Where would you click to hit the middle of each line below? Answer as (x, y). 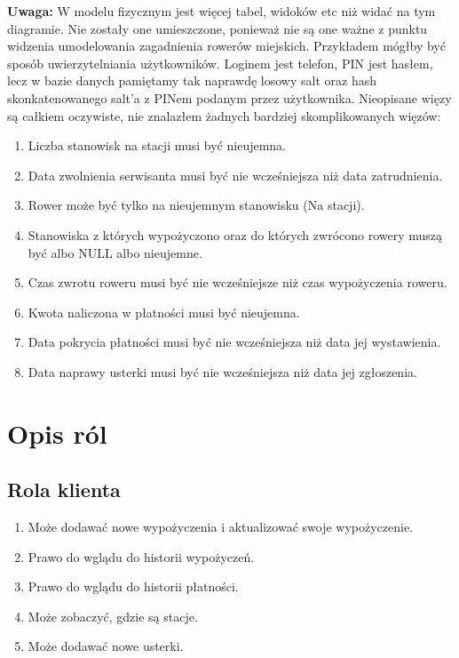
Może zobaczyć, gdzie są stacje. (113, 616)
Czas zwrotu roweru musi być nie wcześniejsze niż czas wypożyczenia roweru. (237, 282)
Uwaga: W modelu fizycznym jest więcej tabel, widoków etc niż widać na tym (222, 11)
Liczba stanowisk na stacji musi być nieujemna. (157, 145)
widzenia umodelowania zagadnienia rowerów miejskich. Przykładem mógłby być (226, 46)
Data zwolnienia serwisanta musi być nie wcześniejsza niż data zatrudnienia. (235, 175)
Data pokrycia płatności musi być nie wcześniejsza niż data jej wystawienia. (234, 342)
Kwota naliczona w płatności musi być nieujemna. (164, 312)
